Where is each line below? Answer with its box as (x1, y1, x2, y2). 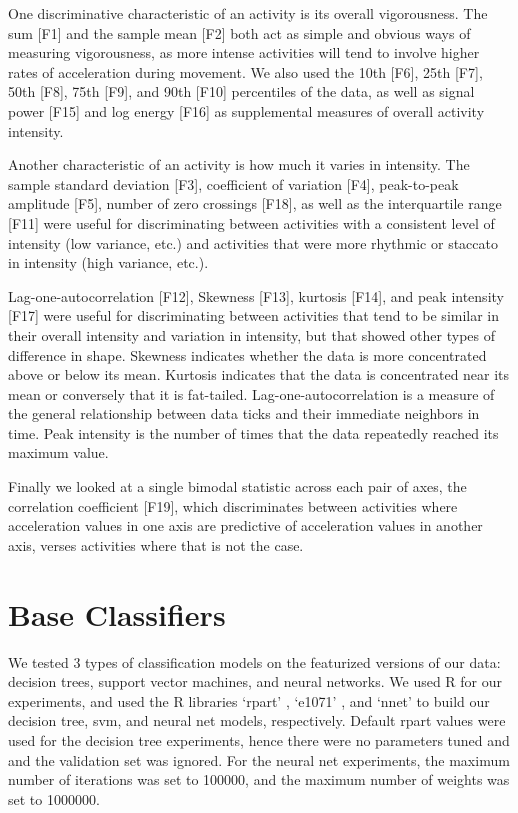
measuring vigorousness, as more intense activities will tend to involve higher (8, 42, 480, 63)
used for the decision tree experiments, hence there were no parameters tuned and (8, 729, 510, 750)
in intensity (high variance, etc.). (8, 252, 209, 273)
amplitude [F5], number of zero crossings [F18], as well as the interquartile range (8, 193, 502, 214)
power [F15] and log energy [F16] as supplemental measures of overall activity (8, 100, 485, 121)
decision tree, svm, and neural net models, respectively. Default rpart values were (8, 710, 506, 731)
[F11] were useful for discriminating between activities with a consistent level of (8, 212, 495, 233)
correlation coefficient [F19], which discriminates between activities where (8, 495, 458, 516)
